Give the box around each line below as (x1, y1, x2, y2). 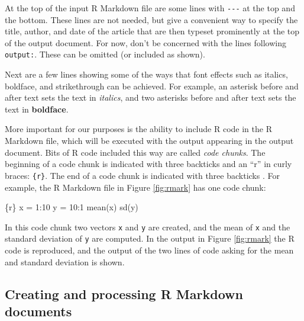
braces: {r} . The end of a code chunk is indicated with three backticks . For (5, 169, 280, 181)
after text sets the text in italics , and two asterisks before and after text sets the (5, 91, 296, 104)
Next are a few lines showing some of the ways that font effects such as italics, (5, 68, 288, 81)
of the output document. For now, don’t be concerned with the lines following (5, 36, 286, 49)
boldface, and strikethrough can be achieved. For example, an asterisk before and (5, 79, 299, 92)
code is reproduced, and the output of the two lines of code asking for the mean (5, 244, 294, 256)
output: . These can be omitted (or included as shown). (5, 48, 205, 60)
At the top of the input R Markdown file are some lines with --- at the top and (5, 2, 295, 14)
